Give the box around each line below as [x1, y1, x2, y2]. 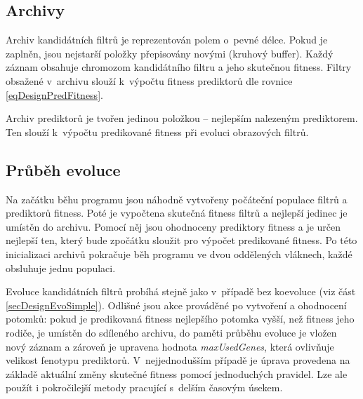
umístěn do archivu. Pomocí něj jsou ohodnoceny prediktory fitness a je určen [6, 219, 341, 234]
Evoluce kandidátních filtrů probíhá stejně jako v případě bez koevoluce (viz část [6, 284, 356, 299]
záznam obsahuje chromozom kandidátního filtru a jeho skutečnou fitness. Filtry [6, 60, 352, 74]
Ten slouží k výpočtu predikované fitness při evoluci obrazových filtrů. [6, 124, 309, 139]
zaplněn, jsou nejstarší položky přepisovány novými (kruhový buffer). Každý [6, 46, 334, 60]
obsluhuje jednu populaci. [6, 260, 116, 275]
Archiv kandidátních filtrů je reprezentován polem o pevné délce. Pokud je [6, 32, 328, 47]
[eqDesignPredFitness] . [6, 87, 103, 102]
